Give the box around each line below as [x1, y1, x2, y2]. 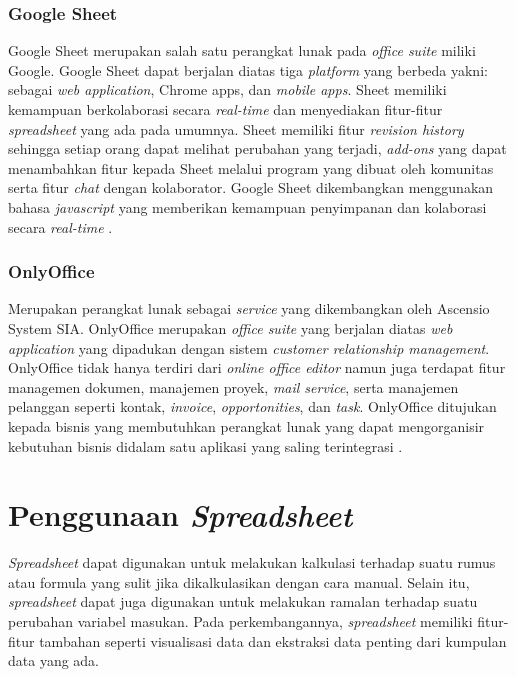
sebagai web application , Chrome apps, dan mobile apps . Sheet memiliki [8, 79, 447, 100]
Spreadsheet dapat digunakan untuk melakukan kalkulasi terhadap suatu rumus [8, 552, 496, 573]
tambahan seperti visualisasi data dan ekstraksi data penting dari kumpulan [39, 630, 507, 651]
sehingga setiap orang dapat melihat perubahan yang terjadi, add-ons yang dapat [8, 138, 507, 159]
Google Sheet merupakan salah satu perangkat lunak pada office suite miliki [8, 40, 476, 61]
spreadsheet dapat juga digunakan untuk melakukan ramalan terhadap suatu [8, 591, 478, 612]
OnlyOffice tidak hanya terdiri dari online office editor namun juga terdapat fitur [8, 357, 506, 378]
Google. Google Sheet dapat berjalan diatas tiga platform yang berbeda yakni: [8, 59, 488, 80]
